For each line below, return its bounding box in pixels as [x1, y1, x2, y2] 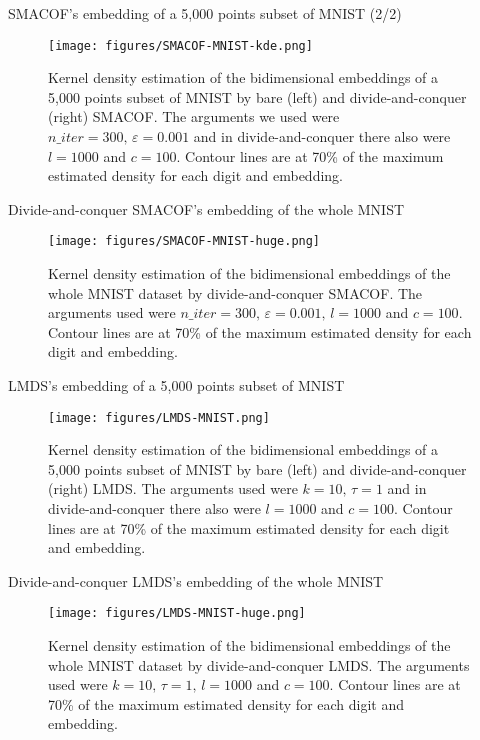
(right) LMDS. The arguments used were [48, 478, 298, 499]
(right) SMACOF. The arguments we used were [48, 106, 340, 127]
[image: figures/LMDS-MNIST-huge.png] [48, 606, 306, 621]
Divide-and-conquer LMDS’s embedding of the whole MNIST [8, 570, 384, 591]
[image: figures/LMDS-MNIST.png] [48, 410, 270, 425]
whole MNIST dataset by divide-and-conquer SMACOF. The [48, 282, 423, 303]
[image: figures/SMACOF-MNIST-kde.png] [48, 38, 313, 53]
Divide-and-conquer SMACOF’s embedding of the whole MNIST [8, 198, 405, 219]
